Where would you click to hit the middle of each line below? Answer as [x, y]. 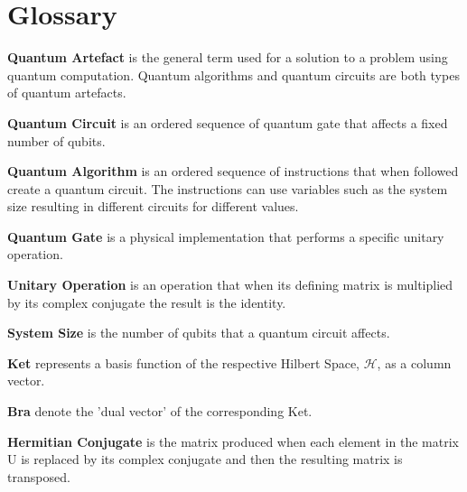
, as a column [414, 362]
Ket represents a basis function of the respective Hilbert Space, [183, 362]
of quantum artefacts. [67, 93]
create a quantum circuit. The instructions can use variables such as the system [228, 188]
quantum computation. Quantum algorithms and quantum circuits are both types [233, 74]
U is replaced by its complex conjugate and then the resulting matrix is [205, 459]
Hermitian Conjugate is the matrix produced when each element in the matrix [233, 441]
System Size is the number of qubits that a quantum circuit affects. [199, 333]
